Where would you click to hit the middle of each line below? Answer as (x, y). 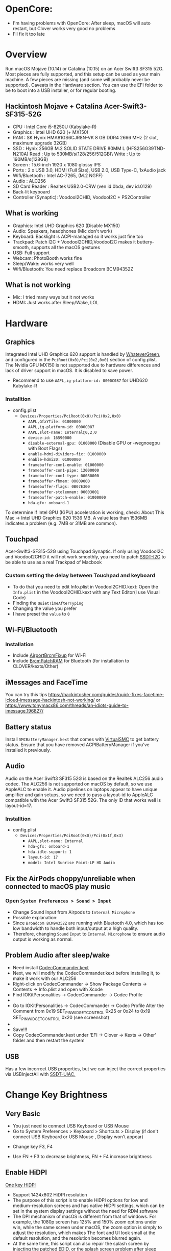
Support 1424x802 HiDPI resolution (50, 1194)
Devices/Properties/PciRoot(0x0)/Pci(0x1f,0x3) (72, 836)
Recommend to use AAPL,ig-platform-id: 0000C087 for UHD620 (80, 380)
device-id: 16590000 (50, 438)
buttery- (146, 242)
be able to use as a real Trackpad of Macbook (54, 562)
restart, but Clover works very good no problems (64, 28)
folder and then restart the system (48, 1040)
